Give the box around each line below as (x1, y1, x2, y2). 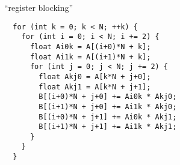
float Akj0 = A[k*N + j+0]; (39, 72, 151, 81)
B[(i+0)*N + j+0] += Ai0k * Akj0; (39, 92, 177, 101)
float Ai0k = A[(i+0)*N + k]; (29, 42, 151, 51)
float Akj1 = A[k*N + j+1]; (39, 82, 151, 91)
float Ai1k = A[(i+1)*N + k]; (29, 52, 151, 61)
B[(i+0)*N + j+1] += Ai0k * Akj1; (39, 112, 177, 121)
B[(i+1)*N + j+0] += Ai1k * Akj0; (39, 102, 177, 111)
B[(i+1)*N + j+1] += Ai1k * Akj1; (39, 122, 177, 131)
